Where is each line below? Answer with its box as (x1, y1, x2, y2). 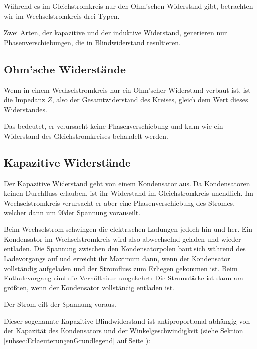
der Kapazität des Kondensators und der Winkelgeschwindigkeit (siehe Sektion (4, 325, 243, 336)
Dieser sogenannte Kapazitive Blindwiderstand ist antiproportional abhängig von (4, 315, 250, 326)
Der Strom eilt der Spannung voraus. (4, 299, 117, 309)
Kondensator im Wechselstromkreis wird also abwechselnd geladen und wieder (4, 233, 241, 244)
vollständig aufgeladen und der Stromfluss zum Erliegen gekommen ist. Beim (4, 263, 238, 273)
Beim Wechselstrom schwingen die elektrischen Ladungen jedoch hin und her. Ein (4, 224, 252, 234)
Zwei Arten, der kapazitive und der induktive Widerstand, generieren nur (4, 27, 227, 38)
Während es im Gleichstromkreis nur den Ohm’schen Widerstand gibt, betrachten (4, 1, 253, 11)
